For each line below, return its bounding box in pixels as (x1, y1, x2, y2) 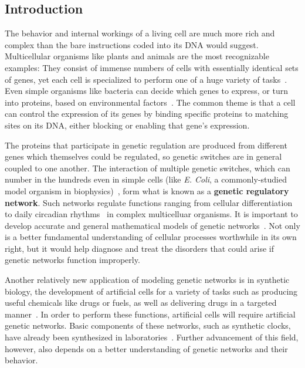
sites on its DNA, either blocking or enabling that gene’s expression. (5, 119, 250, 131)
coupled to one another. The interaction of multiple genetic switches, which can (5, 161, 290, 174)
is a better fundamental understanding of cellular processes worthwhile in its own (5, 231, 297, 243)
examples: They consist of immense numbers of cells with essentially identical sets (5, 61, 299, 73)
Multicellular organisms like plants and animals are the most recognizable (5, 50, 269, 62)
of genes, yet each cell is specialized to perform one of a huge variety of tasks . (5, 73, 287, 85)
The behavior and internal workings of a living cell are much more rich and (5, 27, 275, 39)
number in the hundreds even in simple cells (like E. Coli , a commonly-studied (5, 173, 287, 185)
